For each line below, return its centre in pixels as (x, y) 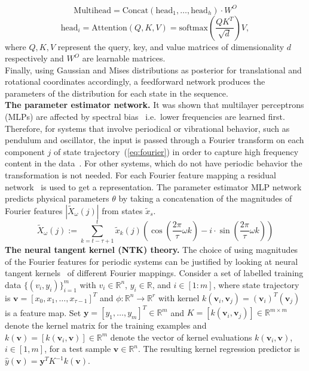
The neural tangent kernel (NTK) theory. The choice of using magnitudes (152, 249)
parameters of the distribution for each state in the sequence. (117, 93)
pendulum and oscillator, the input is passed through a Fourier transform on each (154, 140)
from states (122, 210)
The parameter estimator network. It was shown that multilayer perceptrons (154, 105)
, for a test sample (78, 349)
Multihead (92, 10)
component (25, 151)
